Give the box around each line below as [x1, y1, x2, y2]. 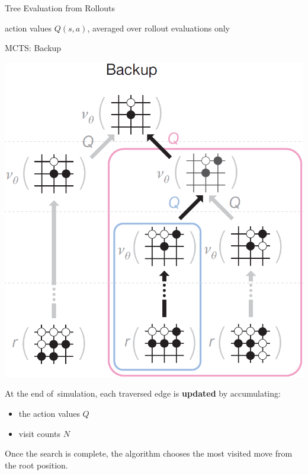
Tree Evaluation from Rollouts [5, 2, 115, 14]
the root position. [5, 458, 68, 471]
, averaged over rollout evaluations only [87, 21, 230, 34]
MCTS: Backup [5, 42, 62, 54]
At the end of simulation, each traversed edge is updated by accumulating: [5, 387, 281, 400]
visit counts [18, 427, 60, 439]
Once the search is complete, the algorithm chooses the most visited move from [5, 447, 293, 460]
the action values [18, 407, 80, 420]
